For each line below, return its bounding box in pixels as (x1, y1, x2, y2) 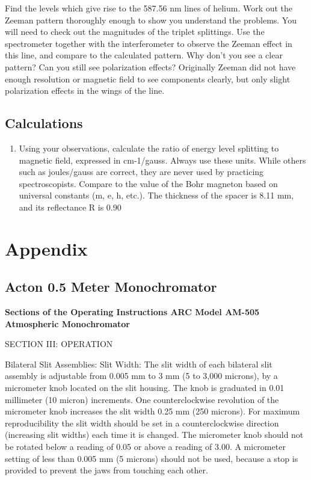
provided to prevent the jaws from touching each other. (5, 464, 208, 476)
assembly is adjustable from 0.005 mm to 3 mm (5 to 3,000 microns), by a (5, 369, 278, 382)
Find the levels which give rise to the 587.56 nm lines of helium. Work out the (5, 2, 293, 14)
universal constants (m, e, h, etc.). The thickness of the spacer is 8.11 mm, (19, 189, 294, 202)
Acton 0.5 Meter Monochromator (5, 277, 217, 296)
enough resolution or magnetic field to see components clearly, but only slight (5, 72, 291, 85)
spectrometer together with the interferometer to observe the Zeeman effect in (5, 37, 292, 49)
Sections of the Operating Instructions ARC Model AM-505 (5, 306, 260, 318)
